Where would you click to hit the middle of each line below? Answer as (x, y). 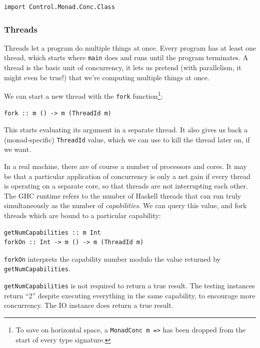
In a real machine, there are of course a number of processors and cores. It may (125, 166)
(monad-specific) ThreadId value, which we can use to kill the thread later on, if (127, 139)
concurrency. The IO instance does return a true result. (89, 305)
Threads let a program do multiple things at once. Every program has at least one (130, 47)
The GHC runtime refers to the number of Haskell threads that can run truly (122, 195)
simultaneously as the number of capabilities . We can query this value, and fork (125, 205)
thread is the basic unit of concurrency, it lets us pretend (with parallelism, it (123, 67)
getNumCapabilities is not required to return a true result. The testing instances (129, 286)
